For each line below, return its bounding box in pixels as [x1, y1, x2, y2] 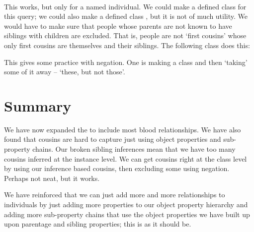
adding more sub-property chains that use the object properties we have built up [4, 209, 250, 219]
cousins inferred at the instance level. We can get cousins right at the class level [4, 153, 247, 164]
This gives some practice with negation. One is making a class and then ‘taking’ [4, 57, 248, 67]
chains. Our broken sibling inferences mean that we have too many [32, 144, 236, 154]
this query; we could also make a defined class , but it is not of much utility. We [4, 11, 248, 21]
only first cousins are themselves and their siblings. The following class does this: [4, 40, 250, 50]
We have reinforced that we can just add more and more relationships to [4, 189, 225, 200]
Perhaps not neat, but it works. [4, 173, 100, 183]
